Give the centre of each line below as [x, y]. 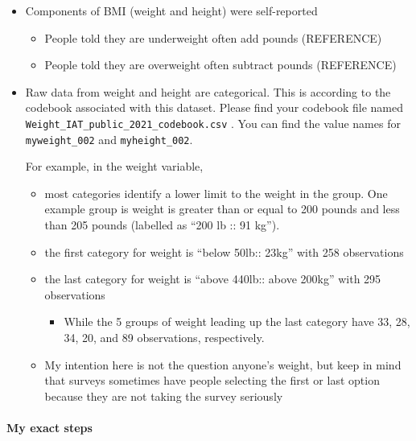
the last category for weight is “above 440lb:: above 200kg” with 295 [213, 279]
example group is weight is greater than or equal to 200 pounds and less [222, 209]
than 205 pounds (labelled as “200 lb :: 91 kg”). [162, 225]
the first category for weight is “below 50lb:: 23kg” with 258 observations [224, 251]
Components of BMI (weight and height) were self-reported [171, 10]
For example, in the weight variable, [114, 166]
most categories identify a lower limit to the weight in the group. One [216, 193]
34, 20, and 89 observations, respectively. [164, 338]
